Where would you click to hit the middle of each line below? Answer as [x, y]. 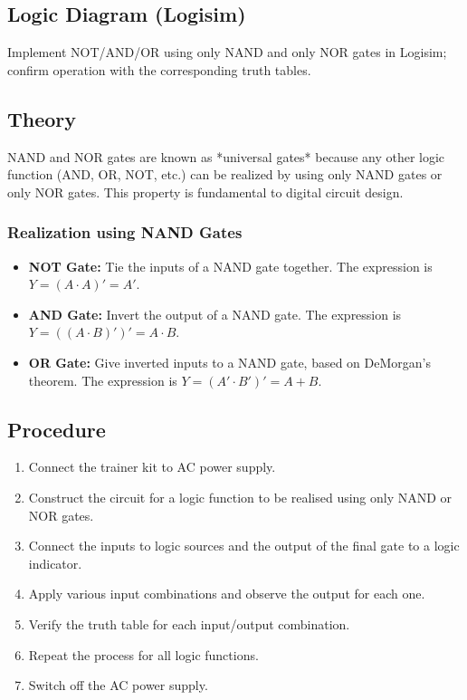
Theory [42, 118]
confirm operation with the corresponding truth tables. [159, 69]
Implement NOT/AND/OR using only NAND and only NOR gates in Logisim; [227, 52]
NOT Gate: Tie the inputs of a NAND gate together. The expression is [230, 266]
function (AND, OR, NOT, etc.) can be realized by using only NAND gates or [225, 174]
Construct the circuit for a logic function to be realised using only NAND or [240, 497]
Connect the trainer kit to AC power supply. [152, 467]
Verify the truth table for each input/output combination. [189, 623]
